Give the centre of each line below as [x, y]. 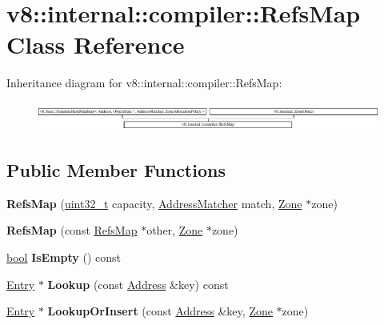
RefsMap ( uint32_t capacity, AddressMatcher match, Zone [154, 203]
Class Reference [96, 44]
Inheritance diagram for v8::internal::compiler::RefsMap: [144, 83]
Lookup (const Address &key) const [138, 284]
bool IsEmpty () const [64, 257]
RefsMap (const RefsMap [72, 230]
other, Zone [175, 230]
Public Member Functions [116, 169]
